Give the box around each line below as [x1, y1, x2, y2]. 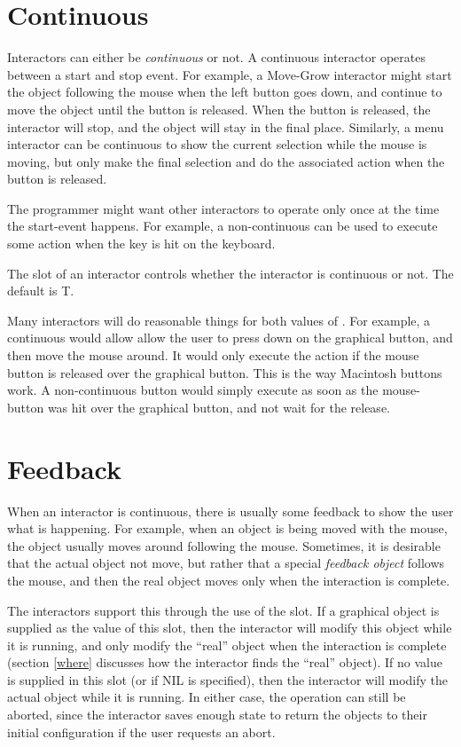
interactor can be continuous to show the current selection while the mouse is [7, 135, 427, 153]
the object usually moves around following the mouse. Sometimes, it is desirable [7, 536, 441, 554]
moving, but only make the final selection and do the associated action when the [7, 152, 445, 170]
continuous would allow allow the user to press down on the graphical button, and [7, 328, 453, 347]
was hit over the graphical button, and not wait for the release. [47, 397, 390, 416]
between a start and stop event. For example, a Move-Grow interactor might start [7, 65, 452, 83]
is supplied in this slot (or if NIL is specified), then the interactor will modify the [7, 670, 449, 688]
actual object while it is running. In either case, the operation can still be [7, 688, 406, 706]
